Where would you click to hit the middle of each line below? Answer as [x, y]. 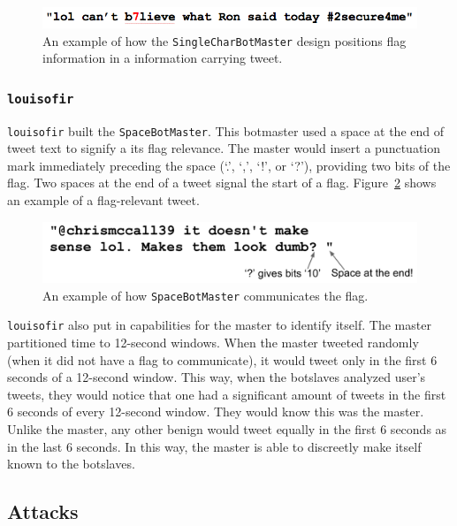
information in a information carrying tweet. [163, 58]
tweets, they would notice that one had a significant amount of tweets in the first [227, 394]
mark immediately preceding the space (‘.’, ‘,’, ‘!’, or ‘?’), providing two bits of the [229, 165]
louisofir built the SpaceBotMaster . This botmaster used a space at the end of [225, 130]
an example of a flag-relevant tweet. [103, 200]
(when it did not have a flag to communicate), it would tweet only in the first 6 [222, 359]
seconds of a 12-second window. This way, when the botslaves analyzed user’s [217, 377]
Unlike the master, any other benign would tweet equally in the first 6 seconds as [227, 429]
